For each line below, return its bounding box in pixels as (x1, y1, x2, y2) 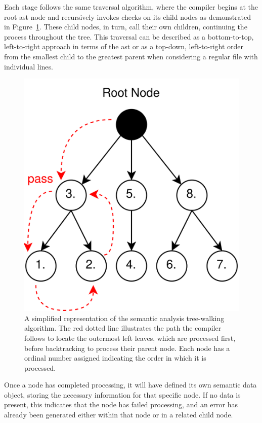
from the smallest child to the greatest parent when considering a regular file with (4, 51, 258, 61)
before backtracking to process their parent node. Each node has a (24, 342, 230, 353)
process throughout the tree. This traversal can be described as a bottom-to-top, (4, 31, 254, 42)
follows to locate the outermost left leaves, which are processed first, (24, 332, 236, 343)
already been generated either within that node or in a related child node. (4, 409, 233, 420)
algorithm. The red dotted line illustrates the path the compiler (24, 323, 222, 333)
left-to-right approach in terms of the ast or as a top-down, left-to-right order (4, 41, 244, 52)
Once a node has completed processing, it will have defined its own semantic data (4, 379, 257, 390)
